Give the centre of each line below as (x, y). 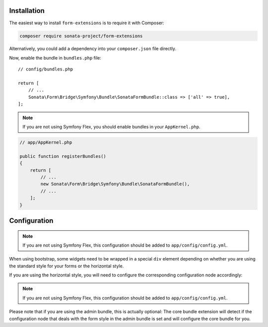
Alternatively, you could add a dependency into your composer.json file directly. (93, 49)
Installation (27, 11)
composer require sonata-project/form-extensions (81, 36)
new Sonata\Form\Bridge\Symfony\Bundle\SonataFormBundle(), (115, 184)
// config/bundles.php (46, 69)
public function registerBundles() (63, 156)
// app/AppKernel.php (46, 142)
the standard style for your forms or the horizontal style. (67, 266)
